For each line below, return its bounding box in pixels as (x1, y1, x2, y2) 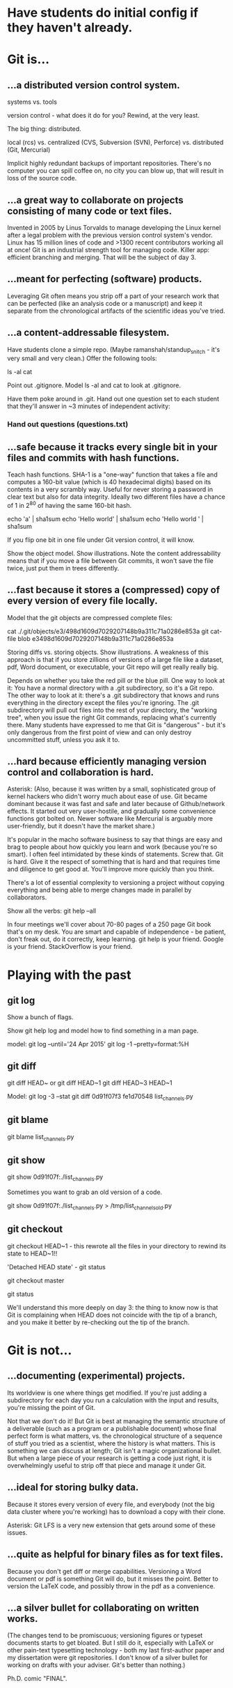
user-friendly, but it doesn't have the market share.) (7, 822, 155, 830)
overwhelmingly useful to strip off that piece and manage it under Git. (7, 1461, 207, 1469)
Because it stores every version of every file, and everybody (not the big (7, 1500, 215, 1508)
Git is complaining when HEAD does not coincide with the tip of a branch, (7, 1310, 218, 1319)
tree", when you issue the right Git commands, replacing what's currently (7, 713, 217, 722)
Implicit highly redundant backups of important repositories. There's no (7, 159, 211, 168)
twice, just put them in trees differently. (7, 564, 120, 572)
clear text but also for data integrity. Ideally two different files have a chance (7, 493, 226, 501)
